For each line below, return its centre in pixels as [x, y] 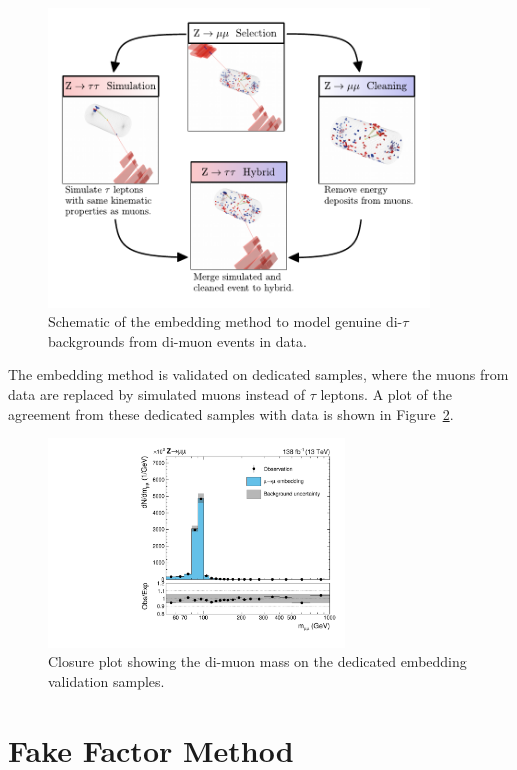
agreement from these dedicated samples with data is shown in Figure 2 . [231, 413]
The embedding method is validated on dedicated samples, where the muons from [258, 374]
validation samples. [106, 681]
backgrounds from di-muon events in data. [177, 340]
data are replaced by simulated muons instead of [157, 393]
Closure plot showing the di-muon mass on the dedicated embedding [257, 661]
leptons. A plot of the [386, 393]
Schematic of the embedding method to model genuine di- [225, 321]
